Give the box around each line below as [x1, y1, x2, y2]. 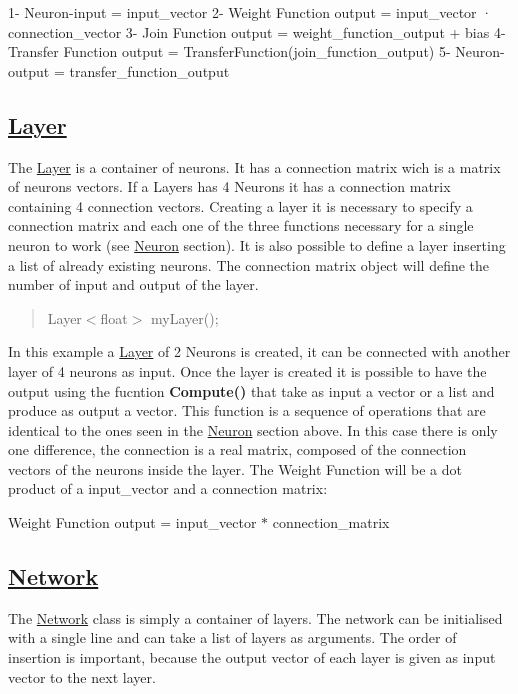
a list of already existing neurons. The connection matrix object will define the [8, 254, 490, 275]
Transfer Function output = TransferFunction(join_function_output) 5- [8, 41, 451, 62]
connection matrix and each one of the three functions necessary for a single [8, 215, 474, 236]
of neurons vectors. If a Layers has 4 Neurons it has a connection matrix [8, 176, 451, 197]
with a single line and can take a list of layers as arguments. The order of [8, 627, 457, 648]
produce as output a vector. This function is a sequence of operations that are [8, 400, 486, 421]
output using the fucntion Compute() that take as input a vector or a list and [8, 380, 495, 401]
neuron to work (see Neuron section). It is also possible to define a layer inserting [8, 234, 506, 255]
